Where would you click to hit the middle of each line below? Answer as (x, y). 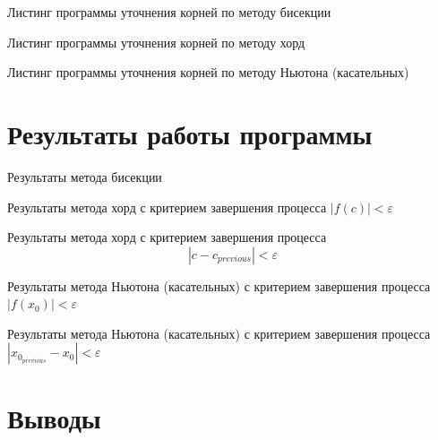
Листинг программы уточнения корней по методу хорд (156, 42)
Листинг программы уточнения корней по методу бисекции (169, 12)
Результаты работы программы (190, 133)
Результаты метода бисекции (85, 176)
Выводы (54, 417)
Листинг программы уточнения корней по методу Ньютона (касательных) (208, 72)
